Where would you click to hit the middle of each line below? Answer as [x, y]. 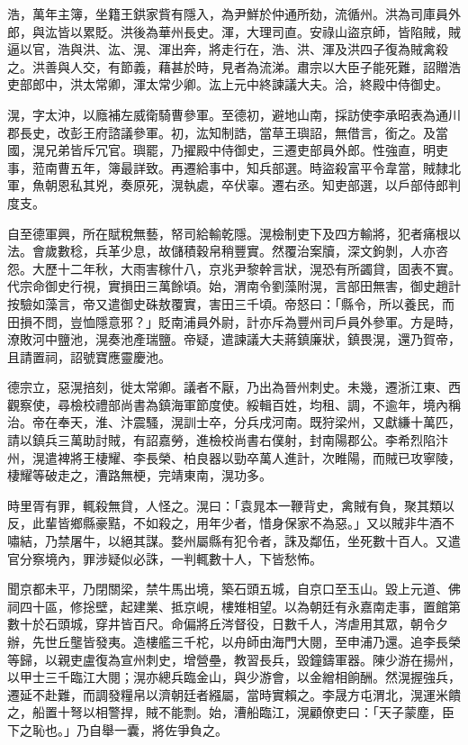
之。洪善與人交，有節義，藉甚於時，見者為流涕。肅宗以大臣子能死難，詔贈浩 [234, 66]
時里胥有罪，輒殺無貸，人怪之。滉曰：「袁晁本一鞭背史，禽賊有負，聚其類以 [231, 505]
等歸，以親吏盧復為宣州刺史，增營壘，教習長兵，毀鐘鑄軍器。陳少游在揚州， [234, 659]
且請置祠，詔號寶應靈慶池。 [89, 356]
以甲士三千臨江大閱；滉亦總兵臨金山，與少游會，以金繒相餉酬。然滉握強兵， [234, 677]
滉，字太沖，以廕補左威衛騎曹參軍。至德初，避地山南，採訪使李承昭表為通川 [234, 114]
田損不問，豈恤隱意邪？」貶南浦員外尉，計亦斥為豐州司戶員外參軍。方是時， [234, 321]
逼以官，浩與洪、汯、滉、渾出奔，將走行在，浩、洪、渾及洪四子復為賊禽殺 [228, 49]
